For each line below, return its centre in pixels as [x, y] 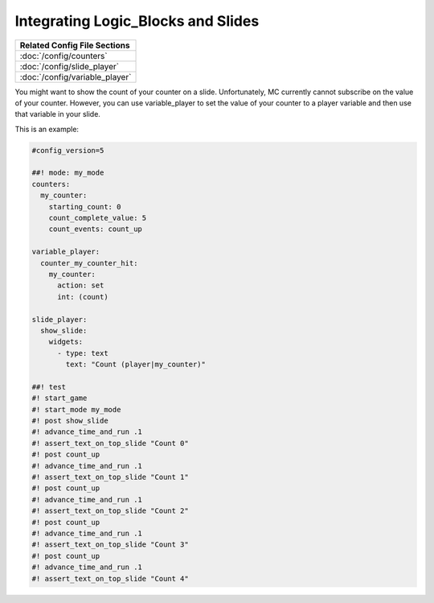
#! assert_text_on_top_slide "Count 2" [110, 511]
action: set [81, 285]
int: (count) [83, 297]
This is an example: [47, 129]
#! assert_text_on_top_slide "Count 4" [110, 578]
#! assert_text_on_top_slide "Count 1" [110, 477]
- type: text [83, 353]
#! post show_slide [70, 421]
